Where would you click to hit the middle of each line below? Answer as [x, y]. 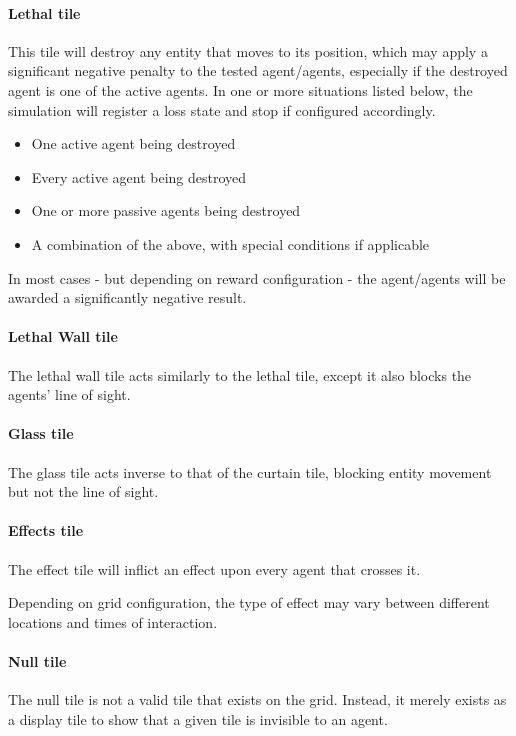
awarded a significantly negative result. [127, 297]
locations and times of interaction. [113, 621]
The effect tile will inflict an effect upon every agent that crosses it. [214, 568]
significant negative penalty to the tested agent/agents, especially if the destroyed [258, 70]
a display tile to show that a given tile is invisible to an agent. [198, 718]
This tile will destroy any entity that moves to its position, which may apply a [248, 50]
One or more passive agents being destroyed [166, 210]
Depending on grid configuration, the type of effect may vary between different [249, 602]
